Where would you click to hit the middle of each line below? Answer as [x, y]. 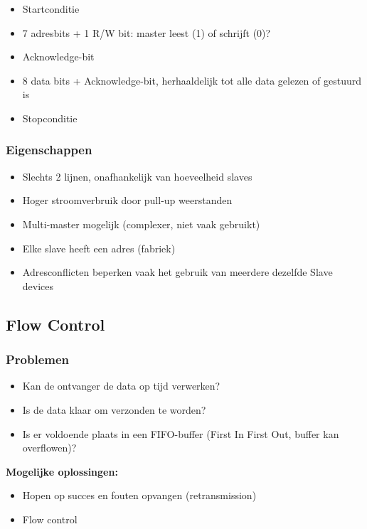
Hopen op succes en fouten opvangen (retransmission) [139, 495]
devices [38, 285]
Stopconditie [50, 118]
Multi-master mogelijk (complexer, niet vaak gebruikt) [141, 224]
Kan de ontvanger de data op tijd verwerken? [121, 386]
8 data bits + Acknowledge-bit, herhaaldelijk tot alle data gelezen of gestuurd [192, 80]
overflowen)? [49, 448]
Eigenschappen [49, 150]
